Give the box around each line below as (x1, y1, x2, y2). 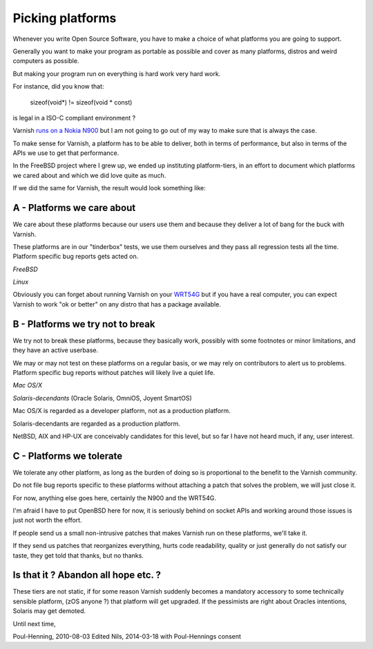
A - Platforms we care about (12, 202, 136, 214)
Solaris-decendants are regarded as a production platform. (12, 419, 181, 428)
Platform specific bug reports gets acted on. (12, 253, 139, 261)
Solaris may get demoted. (12, 607, 86, 615)
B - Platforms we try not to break (12, 318, 155, 330)
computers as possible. (12, 57, 79, 65)
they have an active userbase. (12, 346, 99, 354)
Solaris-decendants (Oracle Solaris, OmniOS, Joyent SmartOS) (12, 394, 193, 402)
